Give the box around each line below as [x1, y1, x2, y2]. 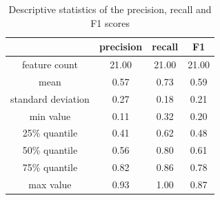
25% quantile [22, 126, 78, 140]
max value [28, 177, 72, 191]
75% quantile [22, 160, 78, 174]
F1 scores [90, 15, 130, 30]
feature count [21, 57, 78, 72]
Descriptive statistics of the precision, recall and [8, 2, 212, 16]
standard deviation [10, 91, 90, 106]
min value [29, 108, 71, 123]
